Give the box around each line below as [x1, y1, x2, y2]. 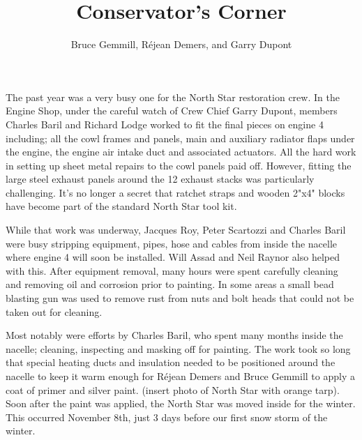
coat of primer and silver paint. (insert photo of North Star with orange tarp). [6, 382, 340, 397]
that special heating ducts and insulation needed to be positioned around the [6, 355, 335, 370]
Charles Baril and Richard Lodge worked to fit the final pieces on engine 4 [6, 116, 324, 131]
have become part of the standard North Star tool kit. [6, 199, 237, 213]
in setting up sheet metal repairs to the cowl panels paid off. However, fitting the [6, 158, 352, 172]
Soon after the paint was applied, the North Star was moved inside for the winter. [6, 396, 356, 411]
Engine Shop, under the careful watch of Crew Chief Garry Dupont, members [6, 103, 338, 118]
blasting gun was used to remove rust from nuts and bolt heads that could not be [6, 291, 354, 305]
